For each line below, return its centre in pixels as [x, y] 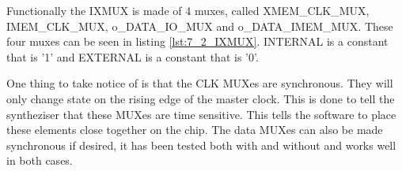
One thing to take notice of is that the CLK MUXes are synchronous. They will [200, 83]
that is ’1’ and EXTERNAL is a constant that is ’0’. [133, 56]
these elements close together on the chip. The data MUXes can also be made [195, 130]
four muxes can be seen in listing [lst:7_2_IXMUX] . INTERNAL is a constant [197, 41]
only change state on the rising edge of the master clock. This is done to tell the [201, 98]
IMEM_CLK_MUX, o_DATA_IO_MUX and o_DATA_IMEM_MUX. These [200, 26]
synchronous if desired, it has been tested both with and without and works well [201, 145]
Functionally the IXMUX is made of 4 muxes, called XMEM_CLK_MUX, [188, 10]
